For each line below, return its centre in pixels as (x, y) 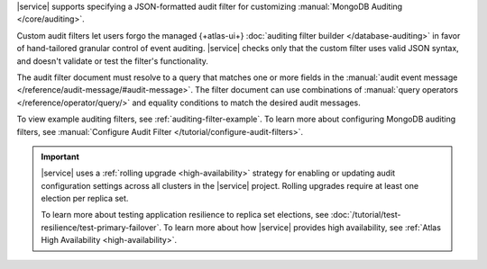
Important (60, 157)
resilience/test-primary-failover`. (101, 227)
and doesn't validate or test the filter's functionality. (113, 61)
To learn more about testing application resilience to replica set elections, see (185, 215)
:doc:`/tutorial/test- (366, 215)
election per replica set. (85, 199)
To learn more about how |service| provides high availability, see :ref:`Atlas (303, 227)
